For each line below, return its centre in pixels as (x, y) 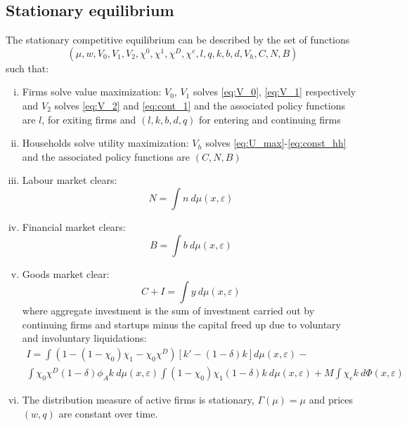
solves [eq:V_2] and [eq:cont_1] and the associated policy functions (200, 105)
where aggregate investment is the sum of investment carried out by (168, 311)
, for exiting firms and (89, 119)
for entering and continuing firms (270, 119)
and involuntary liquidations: (84, 338)
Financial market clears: (74, 226)
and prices (331, 399)
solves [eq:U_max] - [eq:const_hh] (276, 143)
